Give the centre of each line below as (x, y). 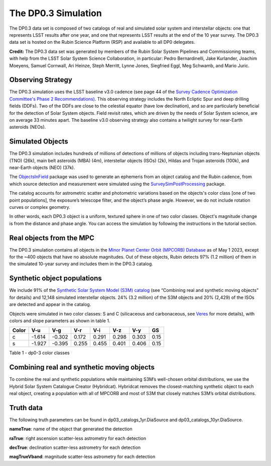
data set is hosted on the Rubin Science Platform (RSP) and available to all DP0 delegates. (102, 42)
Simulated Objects (39, 142)
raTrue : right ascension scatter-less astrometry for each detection (78, 438)
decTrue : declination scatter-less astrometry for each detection (75, 447)
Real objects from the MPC (52, 238)
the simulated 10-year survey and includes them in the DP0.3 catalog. (81, 264)
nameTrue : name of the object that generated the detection (71, 429)
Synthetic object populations (56, 279)
